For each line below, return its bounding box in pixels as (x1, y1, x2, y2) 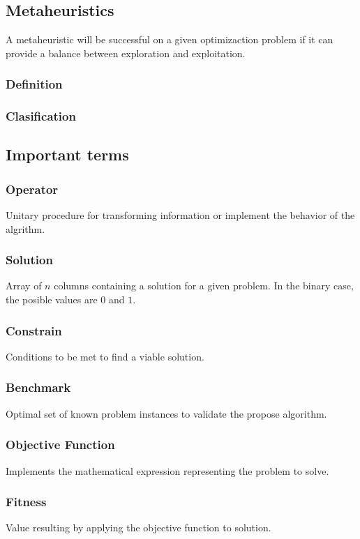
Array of (6, 278, 42, 293)
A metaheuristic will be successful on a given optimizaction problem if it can (6, 32, 333, 47)
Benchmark (6, 379, 71, 396)
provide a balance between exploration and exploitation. (6, 45, 246, 60)
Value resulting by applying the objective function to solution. (6, 520, 271, 535)
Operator (6, 180, 59, 197)
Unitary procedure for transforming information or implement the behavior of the (6, 208, 355, 222)
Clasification (6, 107, 76, 125)
